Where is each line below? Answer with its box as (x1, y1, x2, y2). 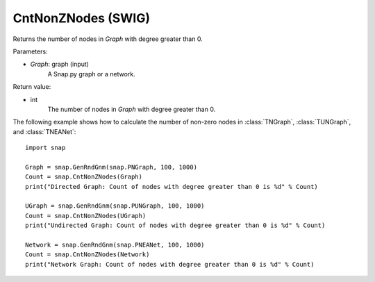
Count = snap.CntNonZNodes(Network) (25, 251, 150, 258)
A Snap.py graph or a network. (47, 69, 135, 78)
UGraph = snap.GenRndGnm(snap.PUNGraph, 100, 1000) (25, 202, 205, 210)
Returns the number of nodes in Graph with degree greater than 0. (12, 35, 203, 43)
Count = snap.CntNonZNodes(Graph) (25, 173, 142, 181)
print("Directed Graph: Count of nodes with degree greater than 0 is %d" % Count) (25, 183, 319, 190)
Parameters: (12, 47, 48, 56)
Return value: (12, 83, 51, 91)
